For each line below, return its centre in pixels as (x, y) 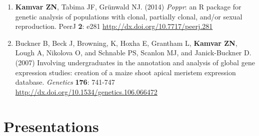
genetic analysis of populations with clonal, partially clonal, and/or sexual (129, 16)
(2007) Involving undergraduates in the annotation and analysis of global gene (135, 62)
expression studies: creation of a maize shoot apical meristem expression (125, 72)
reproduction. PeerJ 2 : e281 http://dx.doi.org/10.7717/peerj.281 (114, 26)
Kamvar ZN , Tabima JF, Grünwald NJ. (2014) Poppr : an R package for (128, 6)
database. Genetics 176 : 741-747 (65, 82)
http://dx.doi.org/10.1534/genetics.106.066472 (86, 91)
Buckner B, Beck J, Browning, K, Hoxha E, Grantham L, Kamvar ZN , (126, 43)
